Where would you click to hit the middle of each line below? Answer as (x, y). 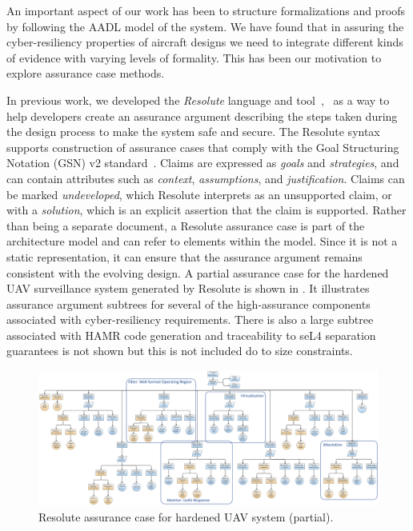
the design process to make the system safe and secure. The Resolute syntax (193, 132)
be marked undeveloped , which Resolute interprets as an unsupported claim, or (199, 194)
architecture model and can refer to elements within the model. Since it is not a (202, 241)
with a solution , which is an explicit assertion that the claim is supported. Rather (206, 210)
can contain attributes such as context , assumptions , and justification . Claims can (206, 178)
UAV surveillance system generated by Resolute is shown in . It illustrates (188, 288)
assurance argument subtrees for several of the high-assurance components (188, 303)
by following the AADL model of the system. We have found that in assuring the (205, 26)
